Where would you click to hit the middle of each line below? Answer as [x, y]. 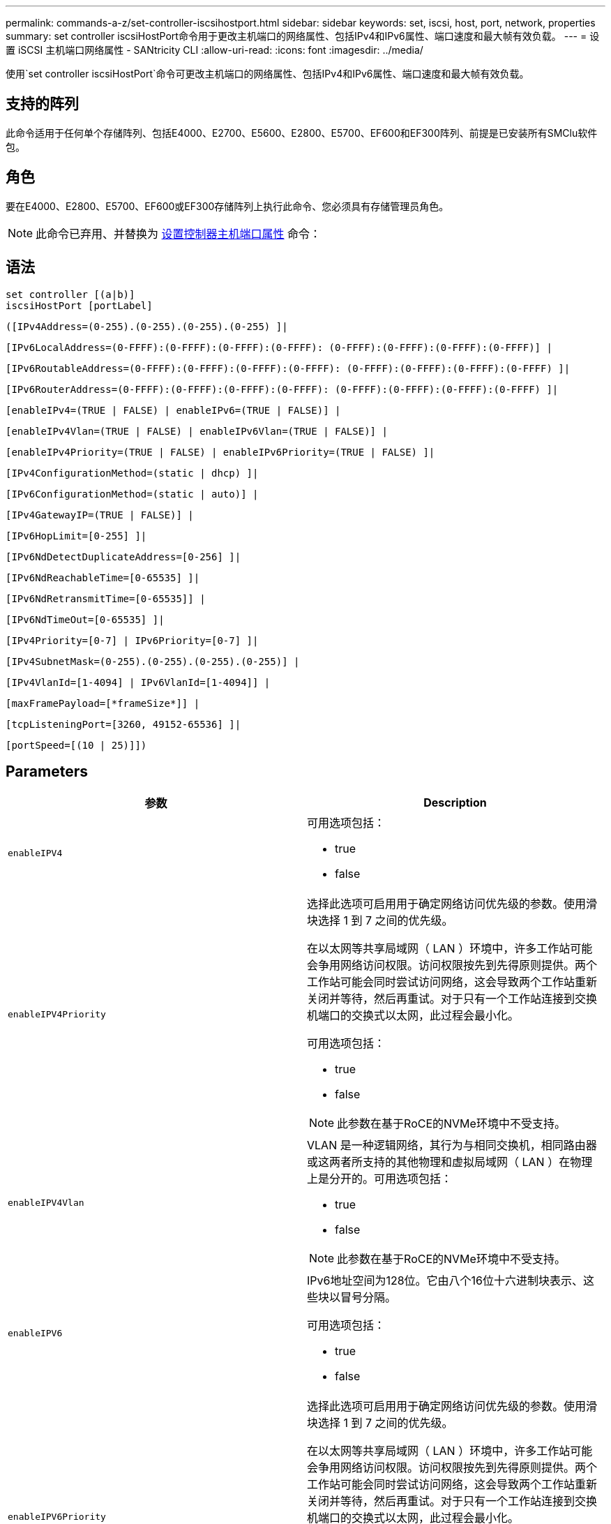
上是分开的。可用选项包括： [380, 1179]
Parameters [47, 771]
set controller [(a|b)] [70, 294]
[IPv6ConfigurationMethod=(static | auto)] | [132, 494]
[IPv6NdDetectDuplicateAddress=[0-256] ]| [123, 556]
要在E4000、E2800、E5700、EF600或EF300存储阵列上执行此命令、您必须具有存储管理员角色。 [227, 206]
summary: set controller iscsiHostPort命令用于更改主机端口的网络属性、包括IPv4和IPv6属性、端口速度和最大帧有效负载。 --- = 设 [303, 36]
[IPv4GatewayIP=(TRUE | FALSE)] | [100, 515]
